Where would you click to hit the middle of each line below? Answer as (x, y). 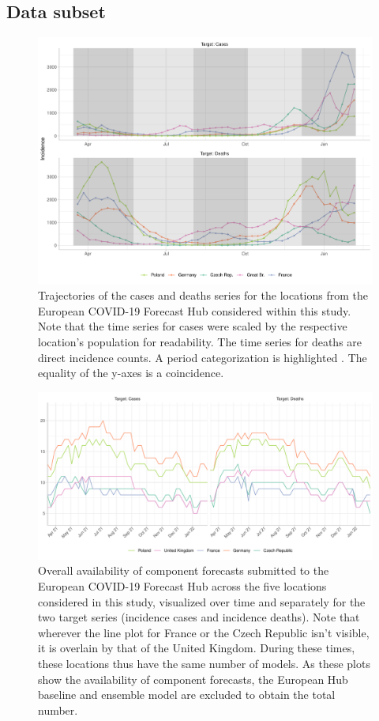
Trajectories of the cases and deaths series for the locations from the (203, 295)
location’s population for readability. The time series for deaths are (200, 342)
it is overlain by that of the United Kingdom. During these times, (197, 648)
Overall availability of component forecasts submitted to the (184, 570)
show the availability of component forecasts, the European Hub (193, 679)
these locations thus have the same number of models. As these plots (204, 664)
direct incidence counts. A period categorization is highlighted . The (203, 357)
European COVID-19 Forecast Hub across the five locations (182, 586)
